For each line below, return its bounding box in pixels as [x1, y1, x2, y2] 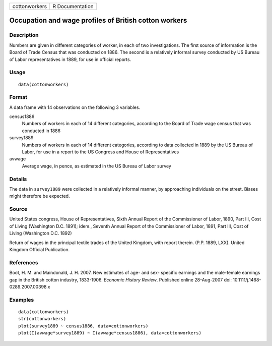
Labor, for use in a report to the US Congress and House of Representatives [22, 149, 179, 155]
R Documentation [52, 3, 94, 10]
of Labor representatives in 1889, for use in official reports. [9, 56, 131, 63]
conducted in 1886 [22, 128, 60, 134]
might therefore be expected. [9, 193, 70, 199]
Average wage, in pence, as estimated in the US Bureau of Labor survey [22, 163, 171, 169]
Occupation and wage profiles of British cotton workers [9, 16, 187, 25]
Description [9, 32, 39, 39]
